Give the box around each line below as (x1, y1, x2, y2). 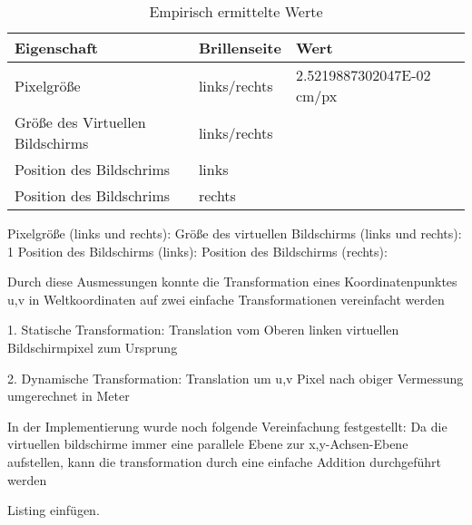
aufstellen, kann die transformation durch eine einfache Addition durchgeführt (7, 452, 441, 471)
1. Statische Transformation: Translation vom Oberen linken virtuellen (7, 320, 399, 339)
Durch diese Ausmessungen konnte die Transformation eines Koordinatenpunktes (7, 272, 457, 291)
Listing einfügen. (7, 501, 100, 520)
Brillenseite (198, 37, 281, 58)
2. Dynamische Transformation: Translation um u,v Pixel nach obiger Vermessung (7, 368, 464, 387)
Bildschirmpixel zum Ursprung (7, 337, 178, 356)
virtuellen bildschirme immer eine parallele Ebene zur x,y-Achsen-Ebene (7, 434, 408, 453)
